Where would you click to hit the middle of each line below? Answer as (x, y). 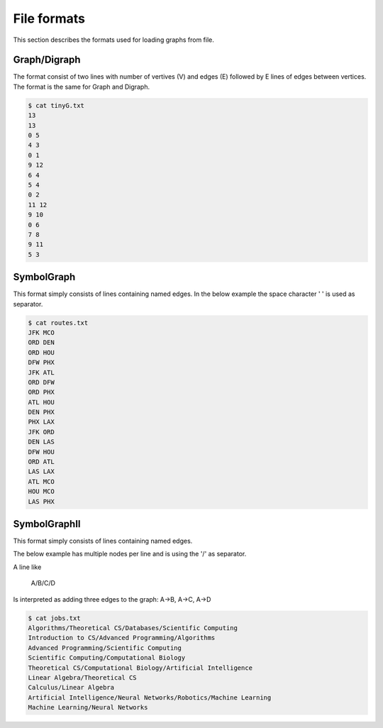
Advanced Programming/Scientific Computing (105, 648)
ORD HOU (41, 352)
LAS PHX (41, 501)
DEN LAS (41, 442)
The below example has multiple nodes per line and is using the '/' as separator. (130, 554)
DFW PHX (41, 363)
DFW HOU (41, 452)
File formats (49, 18)
